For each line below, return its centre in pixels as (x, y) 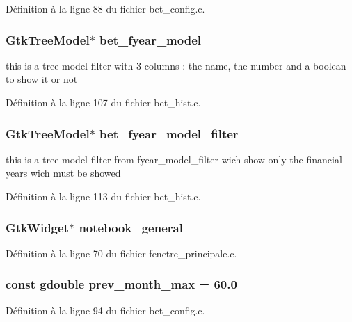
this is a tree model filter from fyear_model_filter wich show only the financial (174, 159)
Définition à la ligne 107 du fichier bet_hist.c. (103, 102)
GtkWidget (37, 227)
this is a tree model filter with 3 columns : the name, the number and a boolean (176, 65)
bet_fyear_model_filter (169, 133)
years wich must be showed (63, 173)
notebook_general (131, 227)
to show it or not (42, 79)
